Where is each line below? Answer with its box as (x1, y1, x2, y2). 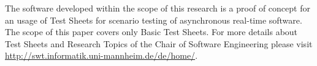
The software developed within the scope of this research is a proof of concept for (5, 2, 310, 14)
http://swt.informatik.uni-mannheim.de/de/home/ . (5, 49, 198, 62)
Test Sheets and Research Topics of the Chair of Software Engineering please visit (5, 37, 313, 50)
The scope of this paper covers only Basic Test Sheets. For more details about (5, 25, 298, 38)
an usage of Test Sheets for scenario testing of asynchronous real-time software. (5, 13, 302, 26)
